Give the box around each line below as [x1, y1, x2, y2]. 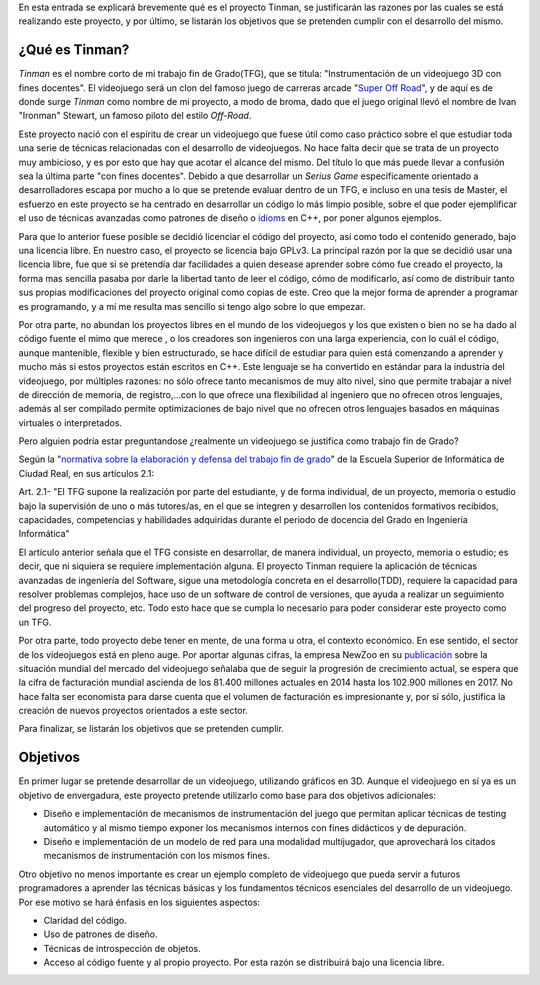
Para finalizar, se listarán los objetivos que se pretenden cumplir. [18, 723, 285, 735]
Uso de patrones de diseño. [43, 928, 159, 940]
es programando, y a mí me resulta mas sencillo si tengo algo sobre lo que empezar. [18, 300, 366, 312]
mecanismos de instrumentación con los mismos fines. [43, 850, 270, 862]
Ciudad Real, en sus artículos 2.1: [18, 467, 155, 479]
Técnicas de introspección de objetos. [43, 942, 202, 954]
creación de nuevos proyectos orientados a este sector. [18, 705, 249, 717]
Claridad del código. [43, 914, 127, 926]
